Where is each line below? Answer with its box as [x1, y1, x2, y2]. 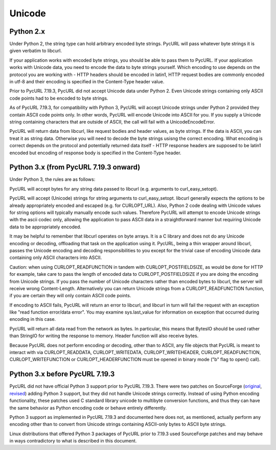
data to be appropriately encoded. [9, 224, 82, 230]
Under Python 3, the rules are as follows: [9, 176, 96, 182]
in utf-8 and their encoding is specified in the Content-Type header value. [9, 79, 165, 85]
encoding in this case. [9, 316, 56, 322]
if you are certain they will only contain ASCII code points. [9, 293, 131, 299]
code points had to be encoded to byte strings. [9, 95, 108, 101]
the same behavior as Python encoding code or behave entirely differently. [9, 405, 167, 411]
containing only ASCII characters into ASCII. [9, 254, 102, 260]
